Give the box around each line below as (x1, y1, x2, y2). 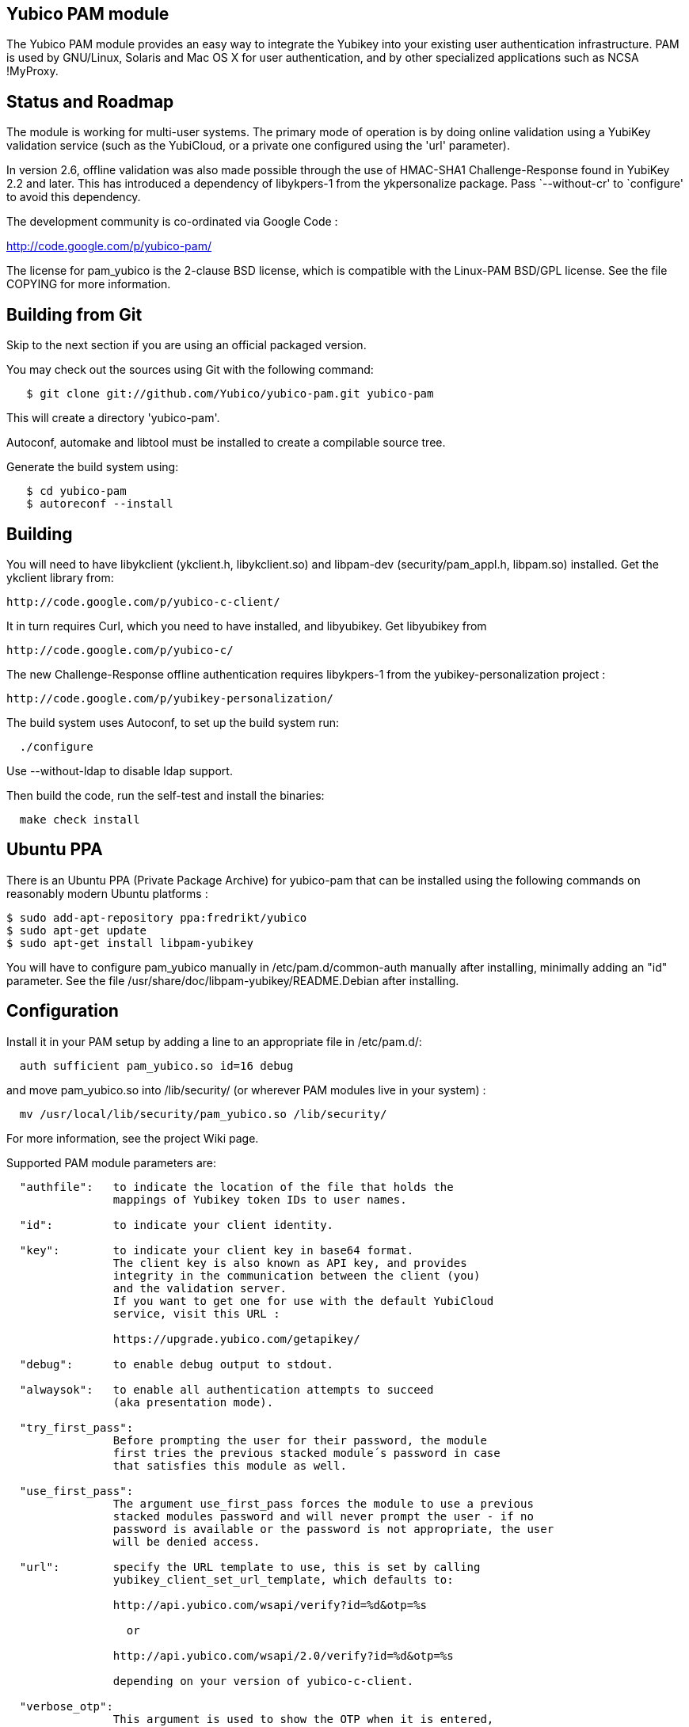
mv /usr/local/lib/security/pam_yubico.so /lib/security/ (19, 1107, 387, 1120)
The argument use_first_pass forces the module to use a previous (112, 1497, 534, 1510)
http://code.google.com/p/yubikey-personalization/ (6, 691, 334, 705)
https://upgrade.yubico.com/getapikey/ (112, 1332, 360, 1345)
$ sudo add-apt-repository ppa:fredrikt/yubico (6, 911, 307, 924)
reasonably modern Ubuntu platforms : (6, 886, 208, 900)
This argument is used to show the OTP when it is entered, (112, 1712, 494, 1725)
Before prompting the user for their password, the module (112, 1433, 487, 1447)
